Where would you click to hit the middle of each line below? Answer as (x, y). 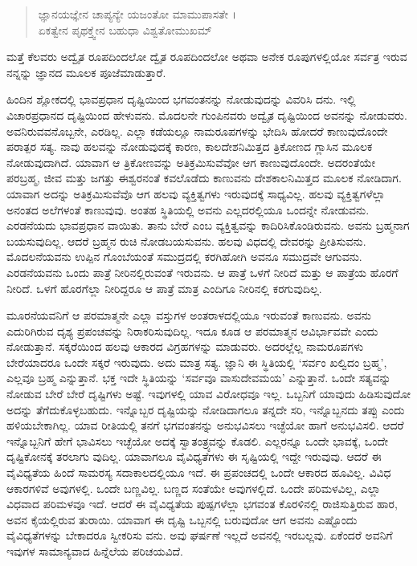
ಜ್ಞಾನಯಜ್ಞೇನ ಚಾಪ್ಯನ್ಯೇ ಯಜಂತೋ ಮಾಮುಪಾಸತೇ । (137, 14)
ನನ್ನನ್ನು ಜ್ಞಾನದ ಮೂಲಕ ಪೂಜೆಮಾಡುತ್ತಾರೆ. (86, 72)
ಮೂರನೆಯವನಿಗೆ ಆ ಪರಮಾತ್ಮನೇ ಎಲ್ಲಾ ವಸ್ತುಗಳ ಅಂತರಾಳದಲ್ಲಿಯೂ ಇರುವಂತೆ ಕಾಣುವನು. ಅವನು (189, 315)
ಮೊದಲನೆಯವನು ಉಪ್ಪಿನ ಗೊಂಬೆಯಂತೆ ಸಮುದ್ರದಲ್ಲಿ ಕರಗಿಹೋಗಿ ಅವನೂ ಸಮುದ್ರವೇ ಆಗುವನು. (184, 257)
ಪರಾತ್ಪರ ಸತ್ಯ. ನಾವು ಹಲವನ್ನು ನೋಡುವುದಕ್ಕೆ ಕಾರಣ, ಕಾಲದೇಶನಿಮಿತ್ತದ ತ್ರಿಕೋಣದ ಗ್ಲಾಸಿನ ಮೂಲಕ (190, 147)
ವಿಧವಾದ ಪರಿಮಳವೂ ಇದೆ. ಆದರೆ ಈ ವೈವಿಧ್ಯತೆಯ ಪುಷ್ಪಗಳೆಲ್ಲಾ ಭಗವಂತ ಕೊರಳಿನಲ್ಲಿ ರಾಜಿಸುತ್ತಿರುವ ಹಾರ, (202, 504)
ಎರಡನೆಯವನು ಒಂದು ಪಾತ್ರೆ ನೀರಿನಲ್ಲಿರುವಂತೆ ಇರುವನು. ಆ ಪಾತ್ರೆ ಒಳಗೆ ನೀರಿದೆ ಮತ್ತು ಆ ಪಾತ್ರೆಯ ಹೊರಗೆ (202, 272)
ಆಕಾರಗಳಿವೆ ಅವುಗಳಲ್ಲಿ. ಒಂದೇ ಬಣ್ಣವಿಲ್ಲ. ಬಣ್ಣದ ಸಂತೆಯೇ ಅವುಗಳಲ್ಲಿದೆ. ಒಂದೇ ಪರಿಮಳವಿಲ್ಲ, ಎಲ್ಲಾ (194, 488)
